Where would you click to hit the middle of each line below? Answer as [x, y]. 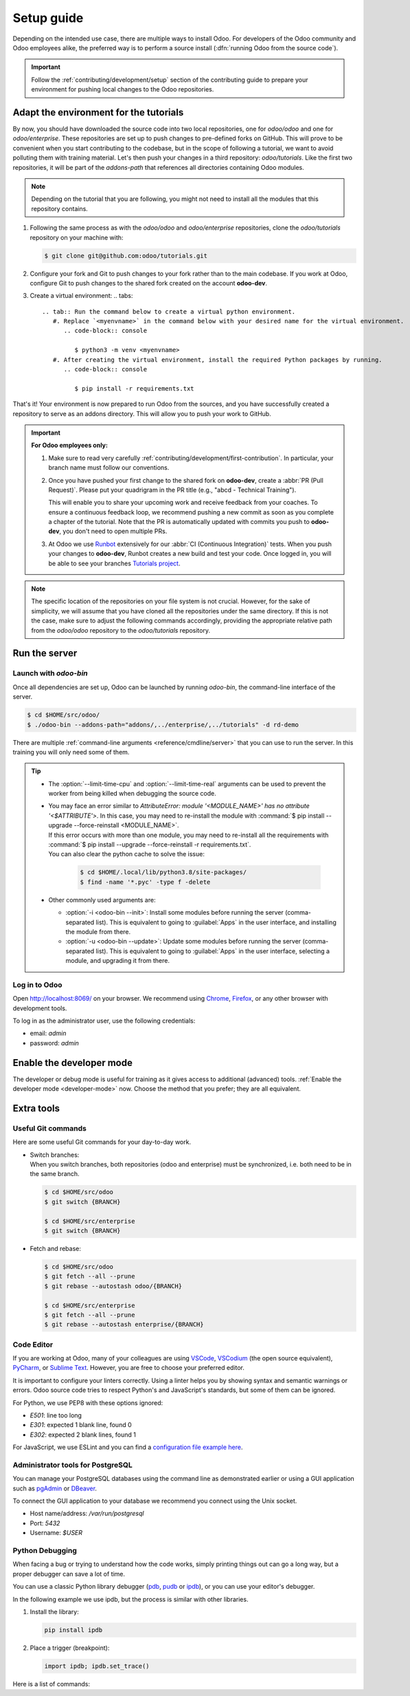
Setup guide [48, 18]
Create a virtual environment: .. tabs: [81, 296]
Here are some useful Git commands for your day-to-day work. [102, 1142]
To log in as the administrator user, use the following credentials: [104, 1021]
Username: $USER [56, 1533]
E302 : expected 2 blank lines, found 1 [83, 1435]
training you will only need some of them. [71, 752]
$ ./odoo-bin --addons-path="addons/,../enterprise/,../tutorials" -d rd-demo [163, 725]
